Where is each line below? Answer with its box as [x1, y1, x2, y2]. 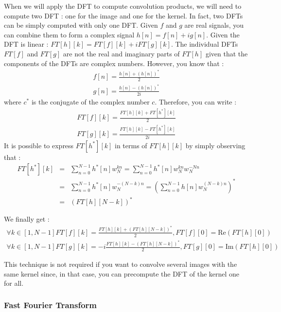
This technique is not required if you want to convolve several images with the [4, 259, 237, 269]
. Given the [206, 29, 240, 39]
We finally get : [4, 214, 50, 224]
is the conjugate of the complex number [31, 97, 150, 107]
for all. [4, 278, 24, 288]
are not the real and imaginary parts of [63, 48, 180, 58]
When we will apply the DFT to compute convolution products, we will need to [4, 1, 242, 11]
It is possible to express [4, 140, 74, 150]
